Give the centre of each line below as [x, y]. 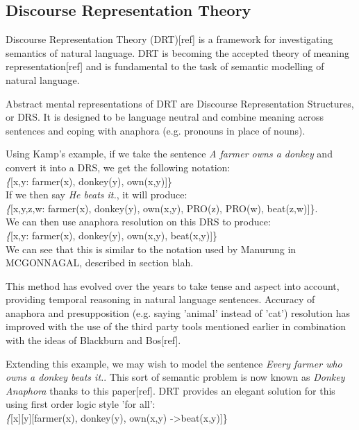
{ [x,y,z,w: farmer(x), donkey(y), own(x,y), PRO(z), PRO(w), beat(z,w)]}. [162, 208]
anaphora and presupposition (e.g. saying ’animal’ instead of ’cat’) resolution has [178, 312]
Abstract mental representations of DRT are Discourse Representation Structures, [180, 103]
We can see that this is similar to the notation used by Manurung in [151, 249]
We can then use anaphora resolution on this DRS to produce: [138, 222]
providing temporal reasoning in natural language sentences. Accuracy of [160, 299]
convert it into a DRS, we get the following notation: [118, 167]
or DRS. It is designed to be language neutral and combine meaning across [165, 117]
